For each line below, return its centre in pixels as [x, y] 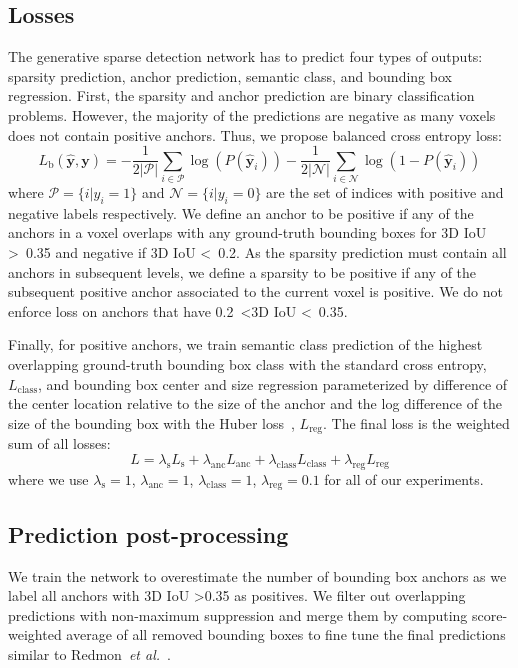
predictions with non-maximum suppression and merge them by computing [238, 614]
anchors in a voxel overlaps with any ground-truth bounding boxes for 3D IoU [247, 232]
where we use [48, 478]
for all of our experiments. [404, 478]
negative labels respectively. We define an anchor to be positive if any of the [241, 212]
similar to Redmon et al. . [89, 653]
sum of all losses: [59, 443]
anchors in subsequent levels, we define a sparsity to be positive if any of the [242, 271]
